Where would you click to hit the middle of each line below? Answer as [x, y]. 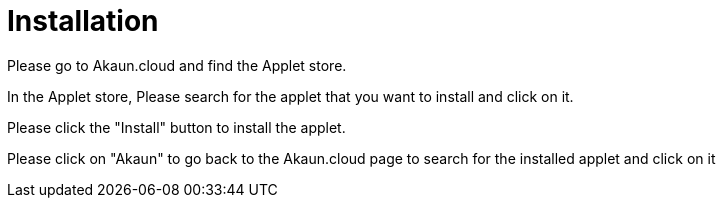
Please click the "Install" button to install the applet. [176, 127]
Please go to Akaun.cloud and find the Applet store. [177, 65]
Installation [83, 21]
